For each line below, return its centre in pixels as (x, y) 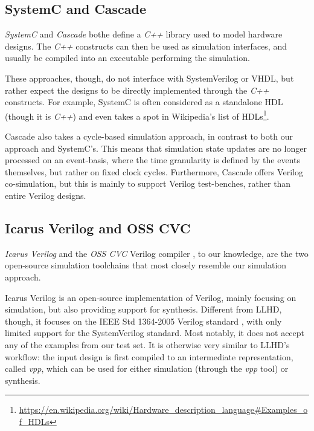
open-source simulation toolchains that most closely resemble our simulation (146, 265)
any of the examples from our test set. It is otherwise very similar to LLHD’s (147, 344)
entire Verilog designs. (46, 195)
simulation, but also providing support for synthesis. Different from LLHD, (143, 309)
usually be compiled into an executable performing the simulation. (127, 58)
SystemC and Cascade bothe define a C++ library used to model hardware (144, 34)
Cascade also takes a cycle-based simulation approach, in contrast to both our (149, 136)
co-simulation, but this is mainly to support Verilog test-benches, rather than (148, 183)
